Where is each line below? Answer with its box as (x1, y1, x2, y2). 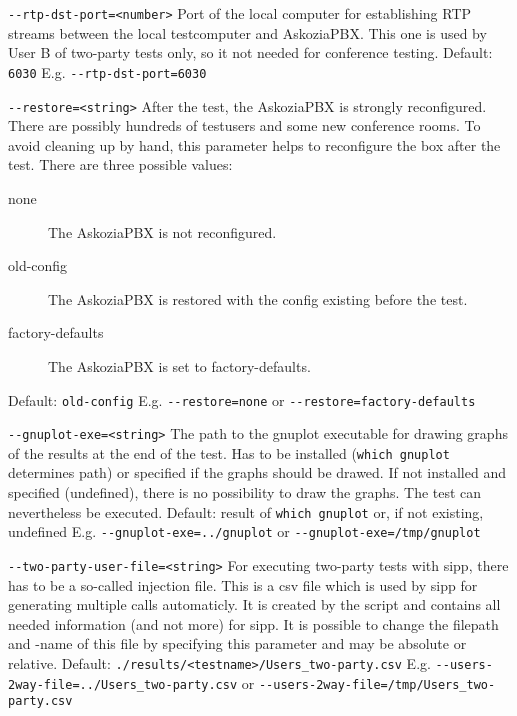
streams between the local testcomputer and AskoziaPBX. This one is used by (8, 22, 487, 43)
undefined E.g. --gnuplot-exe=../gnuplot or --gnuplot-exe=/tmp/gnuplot (8, 521, 481, 542)
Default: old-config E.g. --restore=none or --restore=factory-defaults (8, 389, 476, 410)
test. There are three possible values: (8, 154, 233, 175)
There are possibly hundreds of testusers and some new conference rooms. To (8, 115, 481, 136)
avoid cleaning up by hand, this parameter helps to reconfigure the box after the (8, 134, 501, 155)
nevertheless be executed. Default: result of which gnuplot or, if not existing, (8, 501, 484, 522)
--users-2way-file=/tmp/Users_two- (258, 677, 496, 692)
